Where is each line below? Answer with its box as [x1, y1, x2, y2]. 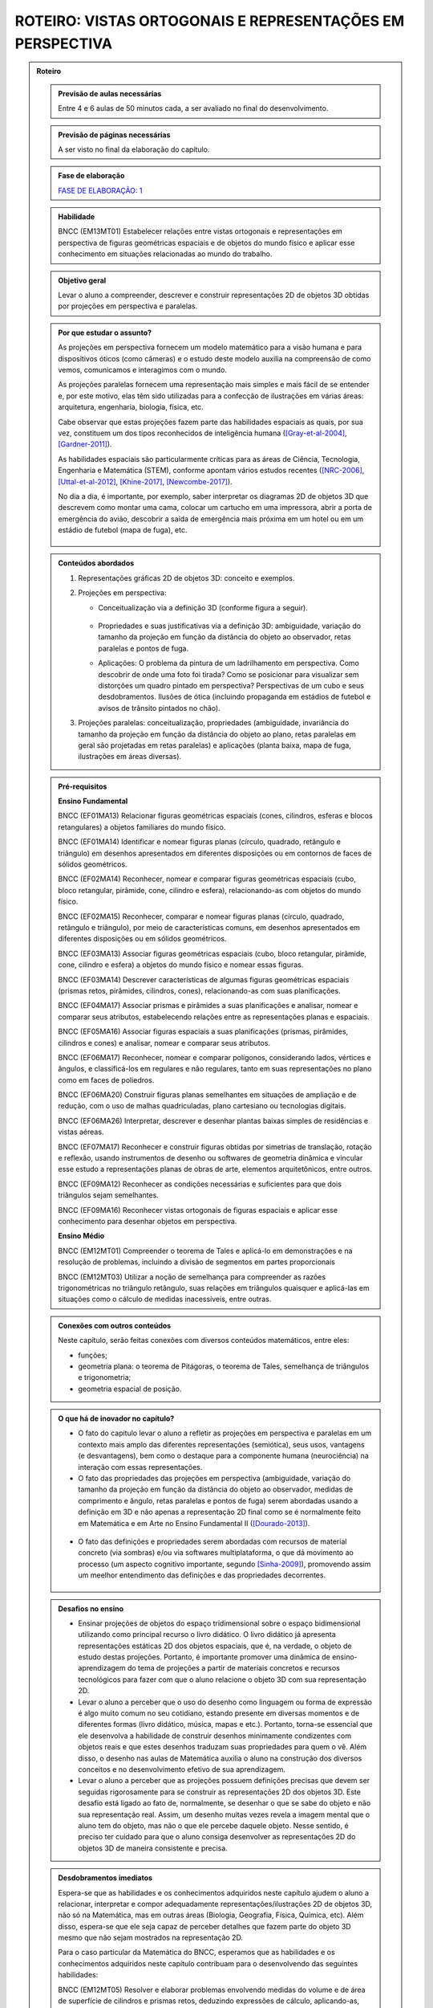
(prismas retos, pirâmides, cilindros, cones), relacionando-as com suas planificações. [58, 986, 341, 995]
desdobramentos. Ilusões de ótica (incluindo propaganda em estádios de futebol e [98, 692, 371, 702]
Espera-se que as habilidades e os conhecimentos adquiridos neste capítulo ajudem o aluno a [58, 1888, 369, 1897]
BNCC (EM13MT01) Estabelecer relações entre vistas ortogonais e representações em [58, 227, 342, 236]
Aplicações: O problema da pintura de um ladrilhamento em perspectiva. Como [98, 659, 360, 668]
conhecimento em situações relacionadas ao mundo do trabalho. [58, 249, 273, 259]
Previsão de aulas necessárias [58, 88, 162, 98]
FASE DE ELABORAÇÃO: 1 [58, 186, 143, 195]
